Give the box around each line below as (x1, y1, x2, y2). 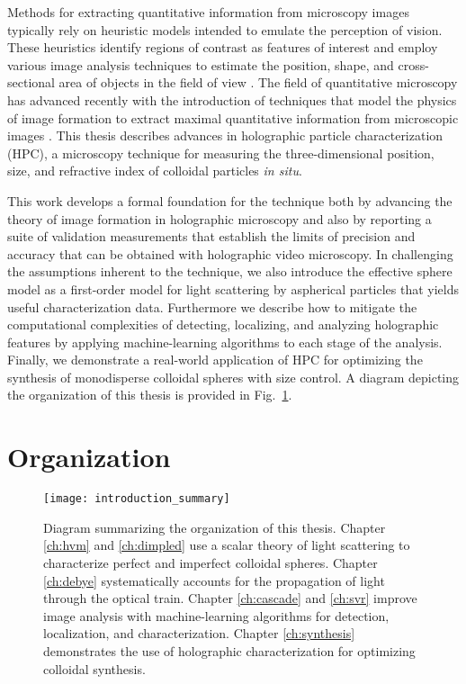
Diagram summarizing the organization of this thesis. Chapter (43, 517, 386, 536)
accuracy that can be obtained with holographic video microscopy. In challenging (7, 244, 453, 263)
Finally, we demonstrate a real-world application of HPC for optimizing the (7, 350, 423, 369)
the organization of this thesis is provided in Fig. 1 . (7, 385, 292, 404)
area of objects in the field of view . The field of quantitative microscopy (58, 73, 458, 92)
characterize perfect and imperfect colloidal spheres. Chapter (43, 553, 378, 572)
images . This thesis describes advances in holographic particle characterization (7, 126, 444, 145)
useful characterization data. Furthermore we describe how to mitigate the (7, 297, 417, 316)
